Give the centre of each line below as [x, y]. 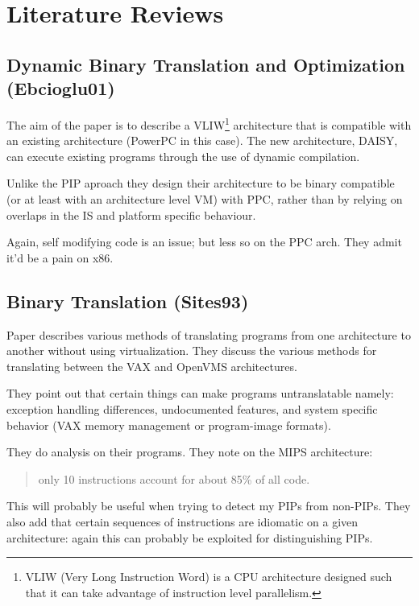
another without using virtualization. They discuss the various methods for [192, 350]
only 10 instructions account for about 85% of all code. [174, 478]
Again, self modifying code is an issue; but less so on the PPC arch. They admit [204, 242]
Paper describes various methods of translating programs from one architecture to [209, 334]
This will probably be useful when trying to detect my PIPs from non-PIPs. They [209, 506]
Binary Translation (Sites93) [128, 301]
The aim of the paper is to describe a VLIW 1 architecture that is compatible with [209, 123]
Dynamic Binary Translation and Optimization [206, 64]
